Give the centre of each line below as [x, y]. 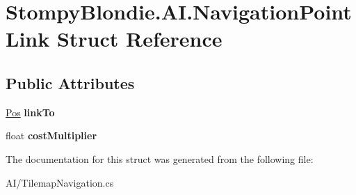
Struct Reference [139, 39]
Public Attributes [70, 83]
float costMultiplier [51, 135]
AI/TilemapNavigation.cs [60, 182]
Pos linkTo [30, 112]
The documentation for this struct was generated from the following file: [160, 158]
